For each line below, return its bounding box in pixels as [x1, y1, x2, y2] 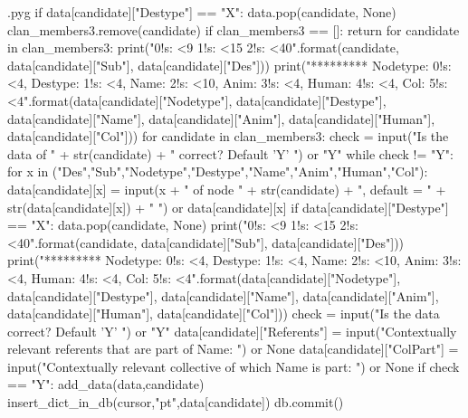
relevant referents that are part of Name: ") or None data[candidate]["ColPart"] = [7, 339, 459, 358]
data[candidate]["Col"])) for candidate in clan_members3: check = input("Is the [7, 127, 449, 146]
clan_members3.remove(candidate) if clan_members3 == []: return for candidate [7, 20, 460, 39]
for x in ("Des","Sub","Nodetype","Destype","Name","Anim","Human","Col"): [7, 162, 428, 181]
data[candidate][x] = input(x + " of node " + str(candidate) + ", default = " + [7, 179, 446, 198]
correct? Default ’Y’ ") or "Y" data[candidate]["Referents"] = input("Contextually [7, 321, 457, 340]
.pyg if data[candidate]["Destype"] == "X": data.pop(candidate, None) [7, 3, 396, 21]
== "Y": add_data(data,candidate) [7, 375, 205, 394]
